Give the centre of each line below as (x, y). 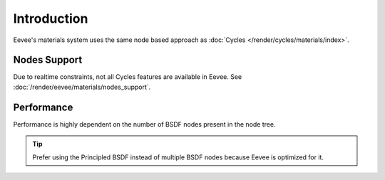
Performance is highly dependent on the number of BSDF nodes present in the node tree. (144, 124)
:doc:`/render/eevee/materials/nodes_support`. (82, 87)
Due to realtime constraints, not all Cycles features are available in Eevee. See (128, 77)
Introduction (51, 18)
